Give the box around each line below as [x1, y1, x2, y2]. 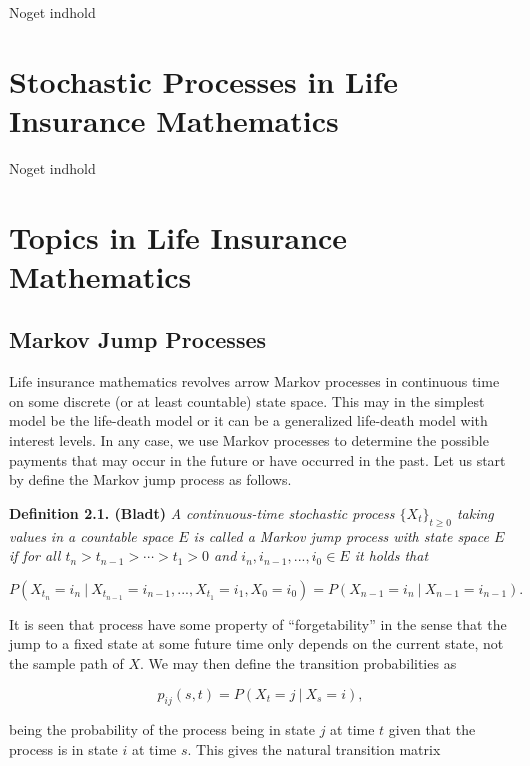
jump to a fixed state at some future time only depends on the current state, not [9, 633, 504, 654]
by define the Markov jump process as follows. [9, 469, 292, 490]
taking [456, 502, 494, 523]
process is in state [9, 738, 118, 759]
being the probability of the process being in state [9, 719, 315, 740]
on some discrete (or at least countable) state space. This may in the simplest [9, 390, 485, 411]
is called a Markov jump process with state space [193, 525, 489, 546]
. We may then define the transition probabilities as [140, 653, 457, 673]
